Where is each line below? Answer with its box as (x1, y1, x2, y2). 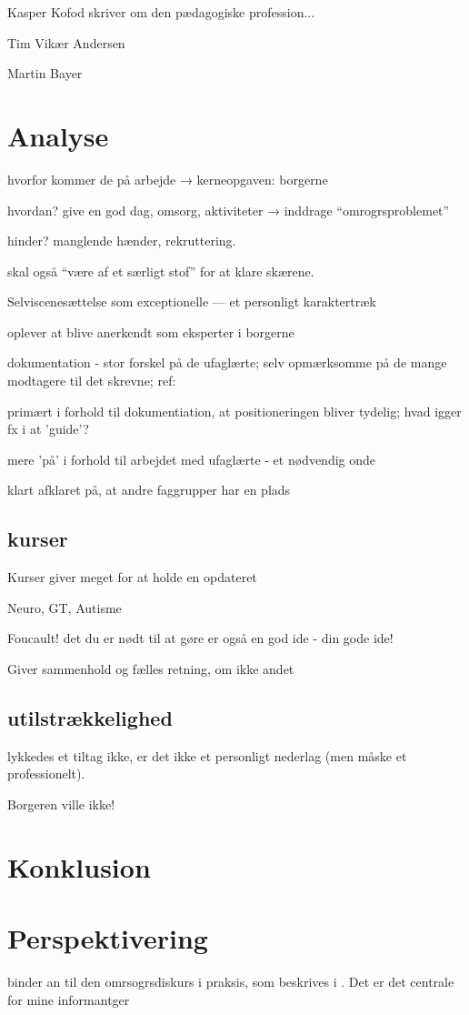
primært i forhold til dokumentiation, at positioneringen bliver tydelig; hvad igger (7, 401, 462, 420)
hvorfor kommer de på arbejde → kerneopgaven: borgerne (7, 169, 328, 188)
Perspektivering (7, 920, 208, 957)
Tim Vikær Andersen (7, 33, 125, 52)
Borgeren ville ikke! (7, 795, 115, 813)
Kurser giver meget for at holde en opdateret (7, 568, 257, 587)
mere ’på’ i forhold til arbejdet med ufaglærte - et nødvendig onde (7, 449, 376, 468)
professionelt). (7, 764, 85, 783)
